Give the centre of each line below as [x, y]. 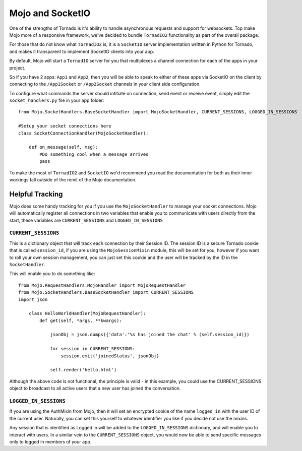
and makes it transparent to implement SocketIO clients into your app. [82, 51]
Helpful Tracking [36, 194]
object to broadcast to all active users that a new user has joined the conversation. [95, 389]
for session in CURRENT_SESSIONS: [93, 349]
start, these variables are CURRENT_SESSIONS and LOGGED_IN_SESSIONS [86, 220]
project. [17, 68]
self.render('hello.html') [83, 370]
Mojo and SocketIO [50, 13]
